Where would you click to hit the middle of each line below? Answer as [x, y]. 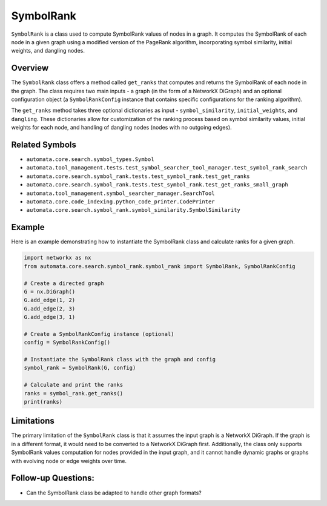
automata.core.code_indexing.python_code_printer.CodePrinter [121, 202]
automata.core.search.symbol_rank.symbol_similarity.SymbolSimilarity [133, 210]
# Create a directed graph [64, 283]
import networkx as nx [58, 258]
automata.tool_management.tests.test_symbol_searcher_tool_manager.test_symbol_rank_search [167, 168]
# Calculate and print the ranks [74, 385]
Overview [30, 68]
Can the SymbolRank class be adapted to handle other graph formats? [114, 493]
